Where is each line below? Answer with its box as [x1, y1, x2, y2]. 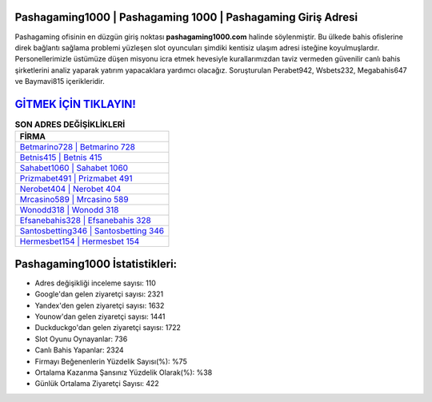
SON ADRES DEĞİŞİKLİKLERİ [14, 119, 126, 130]
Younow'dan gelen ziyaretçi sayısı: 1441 [34, 312, 166, 321]
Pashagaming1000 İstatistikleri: [14, 257, 178, 271]
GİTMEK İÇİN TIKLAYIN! [14, 97, 136, 111]
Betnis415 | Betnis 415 [19, 152, 103, 163]
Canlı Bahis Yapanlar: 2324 [34, 345, 124, 355]
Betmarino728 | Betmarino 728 [19, 141, 136, 153]
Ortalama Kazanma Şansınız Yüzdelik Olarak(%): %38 [34, 368, 213, 377]
